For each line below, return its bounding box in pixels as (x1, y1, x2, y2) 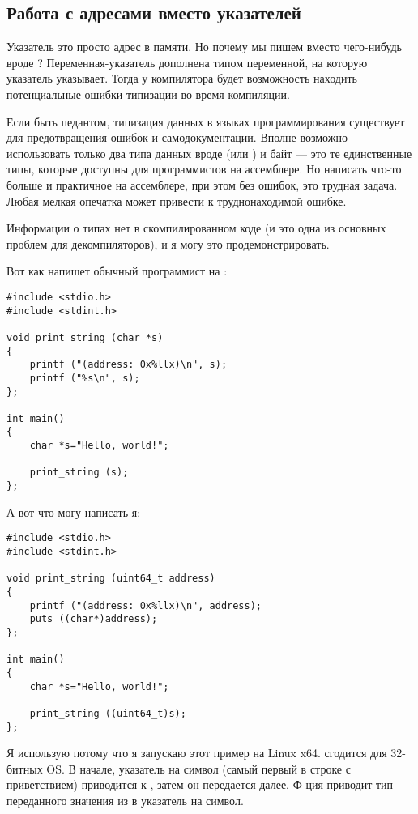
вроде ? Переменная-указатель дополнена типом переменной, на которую (6, 53, 368, 70)
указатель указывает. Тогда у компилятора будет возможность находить (6, 70, 357, 87)
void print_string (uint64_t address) (6, 573, 215, 585)
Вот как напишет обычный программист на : (6, 262, 228, 279)
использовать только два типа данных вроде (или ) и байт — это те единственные (6, 144, 412, 161)
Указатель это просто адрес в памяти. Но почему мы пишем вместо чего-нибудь (6, 38, 402, 55)
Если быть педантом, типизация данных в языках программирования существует (6, 113, 405, 130)
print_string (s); (29, 467, 129, 479)
